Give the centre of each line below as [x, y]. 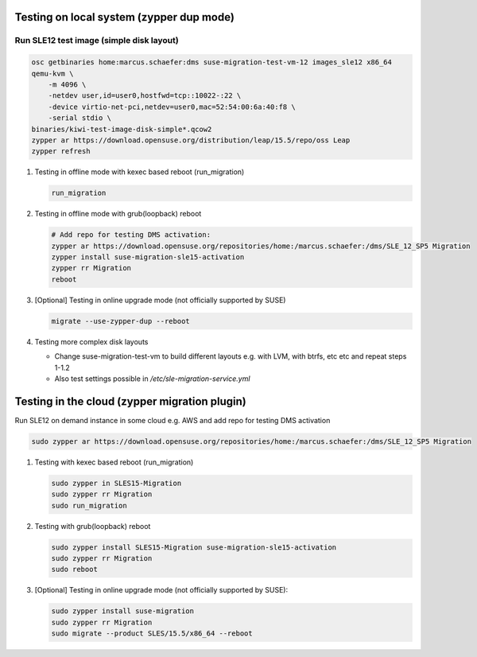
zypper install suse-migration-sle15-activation [148, 257]
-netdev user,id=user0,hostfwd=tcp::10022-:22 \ [145, 96]
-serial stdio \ [79, 118]
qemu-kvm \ [52, 73]
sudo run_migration [89, 505]
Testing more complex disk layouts [91, 341]
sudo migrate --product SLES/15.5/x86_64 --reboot [152, 634]
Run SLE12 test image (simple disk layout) [97, 41]
